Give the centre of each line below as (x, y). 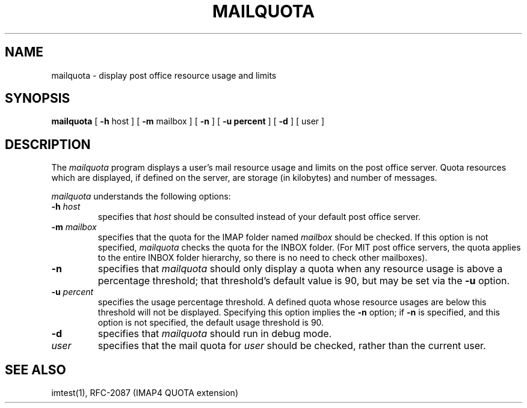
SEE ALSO (35, 370)
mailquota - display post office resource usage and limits (164, 75)
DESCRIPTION (48, 144)
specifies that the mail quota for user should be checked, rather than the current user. (292, 346)
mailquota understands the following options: (141, 196)
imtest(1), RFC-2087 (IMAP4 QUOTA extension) (145, 393)
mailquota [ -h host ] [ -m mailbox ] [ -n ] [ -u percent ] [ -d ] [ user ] (188, 121)
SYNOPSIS (38, 99)
